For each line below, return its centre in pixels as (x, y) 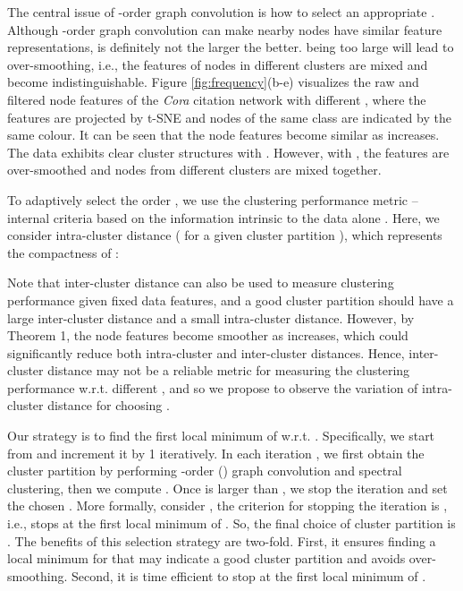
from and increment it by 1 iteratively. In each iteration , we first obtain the (216, 453)
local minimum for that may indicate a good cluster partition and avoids (206, 558)
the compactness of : (63, 252)
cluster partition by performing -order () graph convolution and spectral (205, 471)
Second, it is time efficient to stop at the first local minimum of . (249, 575)
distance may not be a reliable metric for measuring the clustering (229, 370)
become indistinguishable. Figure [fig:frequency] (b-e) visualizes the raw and (213, 82)
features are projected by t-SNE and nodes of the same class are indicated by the (229, 117)
